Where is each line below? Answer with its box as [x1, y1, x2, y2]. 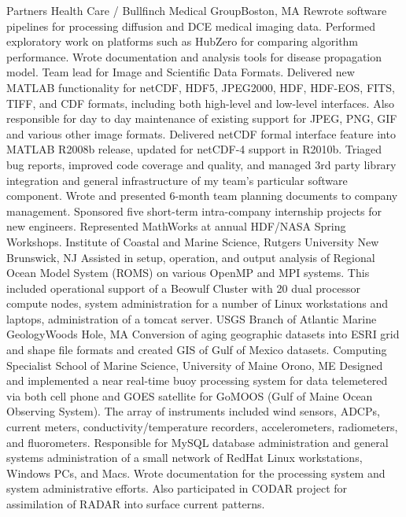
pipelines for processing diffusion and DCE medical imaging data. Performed [6, 17, 375, 34]
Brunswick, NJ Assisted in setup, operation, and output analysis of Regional [6, 249, 375, 265]
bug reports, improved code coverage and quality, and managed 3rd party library [6, 156, 397, 172]
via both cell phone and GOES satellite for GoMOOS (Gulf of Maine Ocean [6, 387, 373, 404]
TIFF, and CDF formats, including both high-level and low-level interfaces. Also [6, 94, 395, 111]
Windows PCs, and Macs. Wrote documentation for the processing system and [6, 464, 386, 481]
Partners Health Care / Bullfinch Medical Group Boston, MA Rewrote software [6, 2, 387, 18]
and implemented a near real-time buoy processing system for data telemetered [6, 372, 388, 389]
